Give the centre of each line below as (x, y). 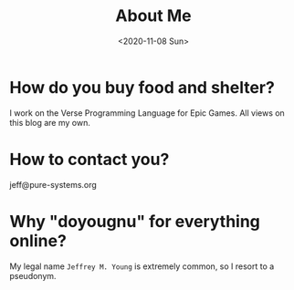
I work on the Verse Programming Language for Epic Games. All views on (147, 113)
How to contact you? (89, 159)
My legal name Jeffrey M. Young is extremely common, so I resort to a (142, 266)
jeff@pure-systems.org (53, 184)
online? (38, 240)
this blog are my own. (50, 122)
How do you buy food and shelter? (142, 87)
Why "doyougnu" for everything (135, 221)
